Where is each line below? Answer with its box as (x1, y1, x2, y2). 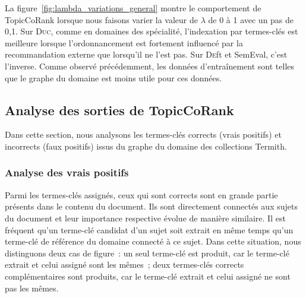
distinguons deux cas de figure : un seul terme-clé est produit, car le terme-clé (5, 246, 289, 259)
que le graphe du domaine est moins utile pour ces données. (5, 71, 222, 84)
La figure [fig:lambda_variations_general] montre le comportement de (5, 2, 261, 14)
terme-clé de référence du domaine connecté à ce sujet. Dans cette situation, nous (5, 235, 301, 248)
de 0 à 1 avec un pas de (208, 13, 294, 26)
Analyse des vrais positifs (5, 165, 129, 180)
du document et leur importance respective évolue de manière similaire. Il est (5, 211, 286, 224)
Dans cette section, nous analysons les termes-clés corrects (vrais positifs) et (5, 128, 282, 141)
